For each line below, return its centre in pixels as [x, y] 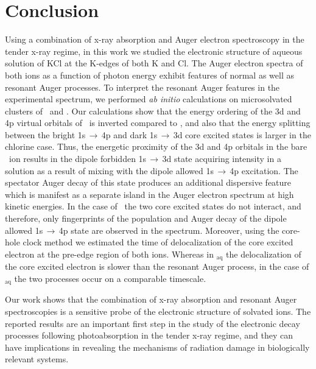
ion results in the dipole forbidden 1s [78, 159]
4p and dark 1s [129, 134]
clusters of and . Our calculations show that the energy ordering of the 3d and [153, 111]
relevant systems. [37, 359]
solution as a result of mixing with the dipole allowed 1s [109, 170]
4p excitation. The [264, 170]
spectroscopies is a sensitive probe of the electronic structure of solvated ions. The [158, 311]
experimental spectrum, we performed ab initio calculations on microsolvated [149, 99]
